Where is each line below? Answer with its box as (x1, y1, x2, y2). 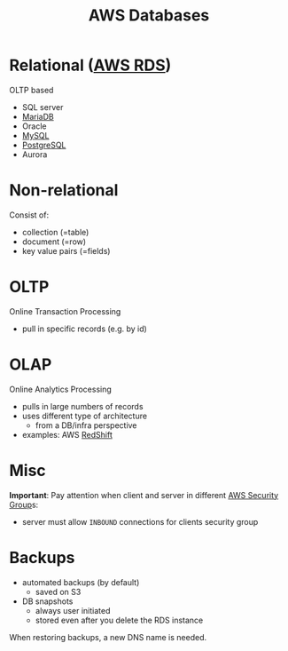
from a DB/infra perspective (35, 419, 137, 431)
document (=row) (21, 236, 87, 247)
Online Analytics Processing (9, 384, 113, 394)
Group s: (9, 499, 39, 510)
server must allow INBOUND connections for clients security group (21, 516, 259, 527)
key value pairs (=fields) (21, 245, 111, 256)
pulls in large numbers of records (21, 401, 144, 411)
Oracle (21, 121, 47, 131)
